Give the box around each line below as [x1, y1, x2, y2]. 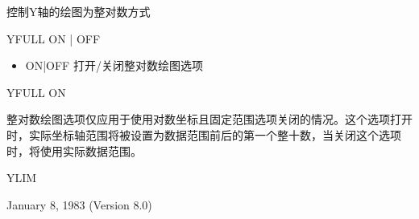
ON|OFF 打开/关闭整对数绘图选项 [25, 57, 203, 74]
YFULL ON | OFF [6, 30, 101, 47]
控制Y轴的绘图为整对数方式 [6, 3, 151, 19]
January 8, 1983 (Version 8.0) [6, 196, 152, 213]
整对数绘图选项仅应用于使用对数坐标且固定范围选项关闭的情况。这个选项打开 [6, 111, 413, 128]
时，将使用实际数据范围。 [6, 142, 142, 159]
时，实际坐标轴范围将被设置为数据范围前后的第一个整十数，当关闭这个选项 [6, 126, 401, 143]
